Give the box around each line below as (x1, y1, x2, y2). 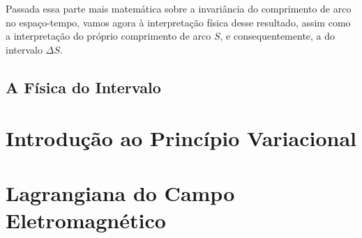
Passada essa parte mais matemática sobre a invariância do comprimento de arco (6, 1, 352, 15)
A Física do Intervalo (6, 76, 161, 97)
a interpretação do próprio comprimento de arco (6, 29, 211, 43)
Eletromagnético (6, 205, 166, 234)
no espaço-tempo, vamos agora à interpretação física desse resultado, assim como (6, 15, 351, 29)
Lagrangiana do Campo (6, 178, 235, 207)
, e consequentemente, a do (220, 29, 335, 43)
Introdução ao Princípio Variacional (6, 124, 356, 152)
